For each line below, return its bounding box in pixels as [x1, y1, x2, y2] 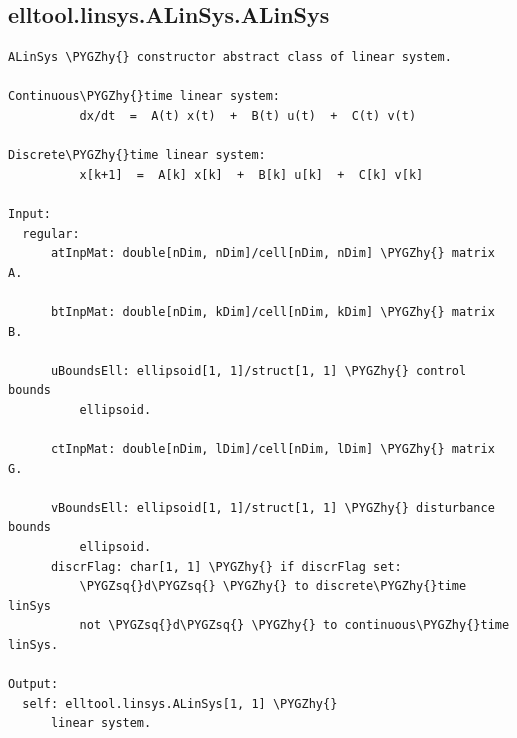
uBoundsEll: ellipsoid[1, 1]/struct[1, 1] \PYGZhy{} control [50, 363, 467, 378]
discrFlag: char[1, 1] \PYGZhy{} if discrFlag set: [50, 559, 402, 574]
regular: [22, 226, 80, 241]
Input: [8, 206, 51, 221]
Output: [8, 677, 59, 692]
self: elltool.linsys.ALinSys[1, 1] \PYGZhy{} [22, 696, 338, 711]
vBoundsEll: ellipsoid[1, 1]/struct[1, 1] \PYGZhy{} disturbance [50, 500, 495, 515]
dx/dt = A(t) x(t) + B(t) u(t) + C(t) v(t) [79, 108, 417, 123]
